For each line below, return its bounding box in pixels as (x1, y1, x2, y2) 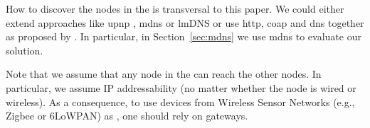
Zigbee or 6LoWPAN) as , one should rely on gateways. (6, 108, 248, 123)
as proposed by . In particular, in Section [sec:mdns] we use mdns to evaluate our (6, 29, 361, 44)
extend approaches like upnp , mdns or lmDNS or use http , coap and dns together (6, 15, 364, 30)
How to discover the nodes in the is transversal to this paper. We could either (6, 1, 344, 16)
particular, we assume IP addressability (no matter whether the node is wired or (6, 80, 356, 95)
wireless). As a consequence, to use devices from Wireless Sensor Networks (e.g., (6, 94, 355, 109)
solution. (6, 42, 43, 57)
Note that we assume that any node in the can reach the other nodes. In (6, 66, 322, 81)
